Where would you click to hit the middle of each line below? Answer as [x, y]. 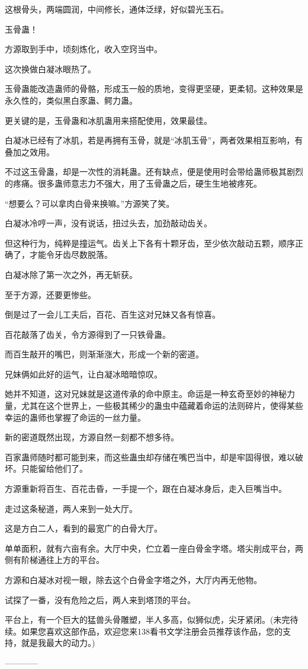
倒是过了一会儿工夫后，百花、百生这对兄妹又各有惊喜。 [113, 314]
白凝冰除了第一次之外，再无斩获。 [71, 274]
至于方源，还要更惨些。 [50, 294]
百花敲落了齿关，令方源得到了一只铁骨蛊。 [88, 334]
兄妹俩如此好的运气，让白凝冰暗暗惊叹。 [84, 374]
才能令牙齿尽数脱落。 [71, 255]
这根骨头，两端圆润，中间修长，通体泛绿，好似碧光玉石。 [117, 9]
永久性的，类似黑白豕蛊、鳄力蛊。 [71, 100]
